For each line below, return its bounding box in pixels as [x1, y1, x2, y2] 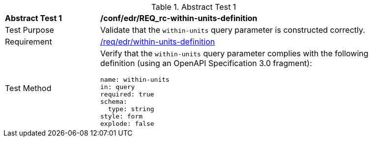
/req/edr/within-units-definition [100, 37, 215, 47]
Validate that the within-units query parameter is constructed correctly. [100, 25, 365, 35]
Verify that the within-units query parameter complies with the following [100, 48, 369, 58]
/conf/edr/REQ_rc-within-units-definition [100, 13, 258, 23]
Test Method [5, 83, 52, 93]
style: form [100, 113, 143, 120]
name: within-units [100, 76, 170, 83]
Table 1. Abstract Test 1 [151, 2, 236, 12]
